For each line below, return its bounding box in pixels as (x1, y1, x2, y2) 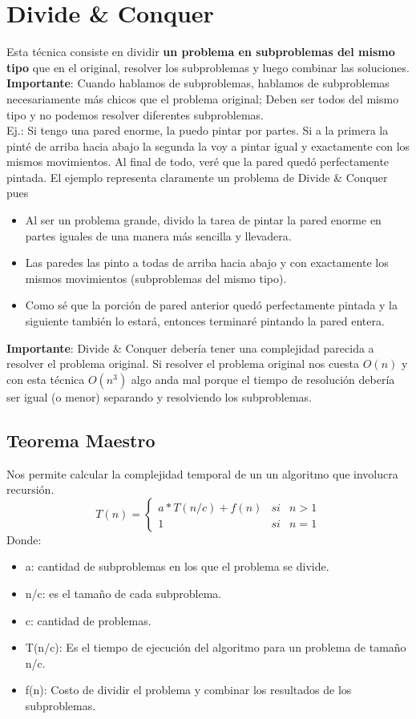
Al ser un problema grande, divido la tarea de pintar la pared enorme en (25, 212, 382, 228)
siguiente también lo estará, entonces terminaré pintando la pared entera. (25, 313, 385, 329)
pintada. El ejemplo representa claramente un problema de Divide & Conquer (6, 168, 388, 185)
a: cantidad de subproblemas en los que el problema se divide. (25, 558, 329, 575)
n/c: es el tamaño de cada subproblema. (25, 584, 222, 601)
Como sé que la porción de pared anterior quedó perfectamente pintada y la (25, 297, 398, 313)
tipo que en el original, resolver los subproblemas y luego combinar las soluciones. (6, 59, 410, 75)
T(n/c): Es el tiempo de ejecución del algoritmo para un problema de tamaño (25, 639, 406, 656)
